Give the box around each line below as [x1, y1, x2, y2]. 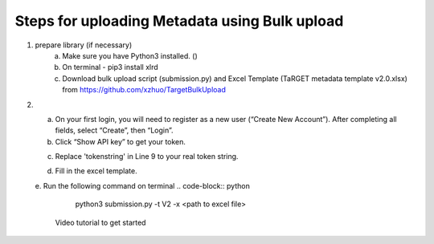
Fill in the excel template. [55, 166, 137, 176]
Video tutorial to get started [55, 218, 146, 227]
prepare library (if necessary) [35, 40, 133, 50]
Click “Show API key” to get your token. [55, 136, 186, 146]
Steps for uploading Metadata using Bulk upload [14, 12, 344, 30]
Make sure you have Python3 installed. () [62, 51, 199, 60]
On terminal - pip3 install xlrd [62, 63, 158, 72]
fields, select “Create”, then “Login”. [55, 125, 174, 136]
